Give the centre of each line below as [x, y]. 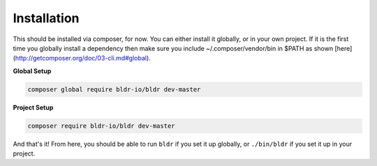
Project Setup [33, 107]
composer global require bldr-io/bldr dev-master [114, 89]
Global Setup [32, 71]
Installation [46, 18]
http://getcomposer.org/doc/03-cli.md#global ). [83, 58]
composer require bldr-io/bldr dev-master [101, 126]
